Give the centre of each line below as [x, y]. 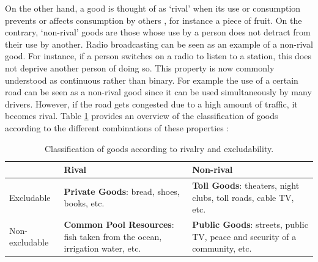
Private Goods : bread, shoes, [122, 191]
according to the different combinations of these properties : [117, 127]
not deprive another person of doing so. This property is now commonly [140, 67]
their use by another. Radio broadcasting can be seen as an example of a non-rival [159, 44]
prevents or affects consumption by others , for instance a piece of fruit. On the [153, 20]
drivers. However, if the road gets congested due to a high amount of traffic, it [151, 104]
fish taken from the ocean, [113, 236]
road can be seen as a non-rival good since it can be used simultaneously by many [158, 92]
